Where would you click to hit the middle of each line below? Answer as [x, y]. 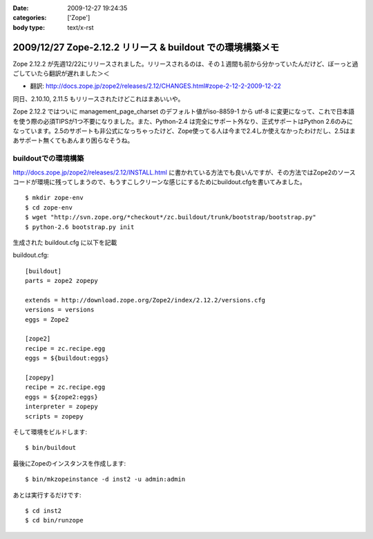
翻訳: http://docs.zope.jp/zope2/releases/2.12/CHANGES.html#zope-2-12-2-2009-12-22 [155, 86]
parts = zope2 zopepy [61, 281]
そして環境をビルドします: [50, 432]
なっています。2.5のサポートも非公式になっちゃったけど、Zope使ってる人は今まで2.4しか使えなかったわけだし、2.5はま [184, 131]
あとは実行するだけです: [47, 495]
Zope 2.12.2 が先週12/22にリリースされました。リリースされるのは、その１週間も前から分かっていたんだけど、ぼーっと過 [185, 64]
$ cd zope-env [49, 207]
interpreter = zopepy [61, 407]
